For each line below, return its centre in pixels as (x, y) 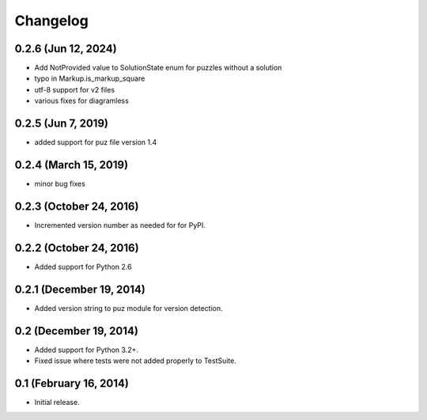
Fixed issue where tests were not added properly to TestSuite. (136, 361)
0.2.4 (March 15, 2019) (72, 165)
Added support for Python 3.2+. (86, 350)
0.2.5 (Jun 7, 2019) (61, 124)
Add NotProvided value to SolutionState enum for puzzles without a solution (158, 68)
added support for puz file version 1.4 (96, 142)
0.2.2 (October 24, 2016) (77, 248)
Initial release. (57, 402)
